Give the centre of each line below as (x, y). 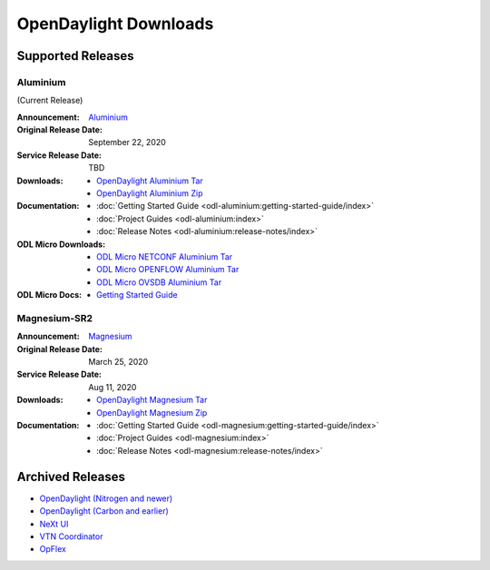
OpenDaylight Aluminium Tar (150, 181)
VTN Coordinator (71, 536)
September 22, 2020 (127, 142)
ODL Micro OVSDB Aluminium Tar (159, 282)
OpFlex (53, 549)
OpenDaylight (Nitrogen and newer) (106, 498)
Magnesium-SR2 (55, 318)
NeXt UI (54, 524)
